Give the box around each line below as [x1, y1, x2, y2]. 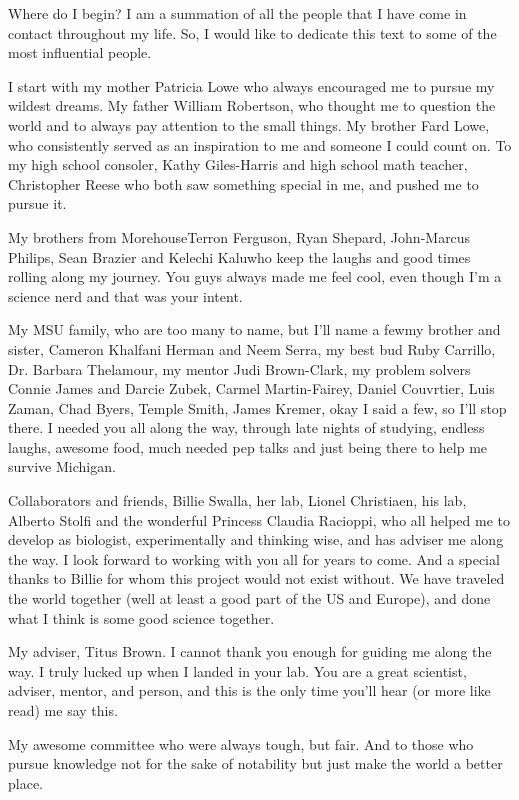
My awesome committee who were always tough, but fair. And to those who [8, 733, 474, 754]
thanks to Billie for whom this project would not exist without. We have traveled [8, 568, 505, 589]
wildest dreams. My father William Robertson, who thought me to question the [8, 95, 496, 116]
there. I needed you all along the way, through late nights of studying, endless [8, 417, 485, 438]
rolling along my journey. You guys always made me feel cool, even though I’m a [8, 266, 502, 287]
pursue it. [8, 193, 67, 214]
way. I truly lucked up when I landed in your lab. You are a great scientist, [8, 660, 467, 681]
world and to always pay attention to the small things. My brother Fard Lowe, [8, 114, 490, 135]
